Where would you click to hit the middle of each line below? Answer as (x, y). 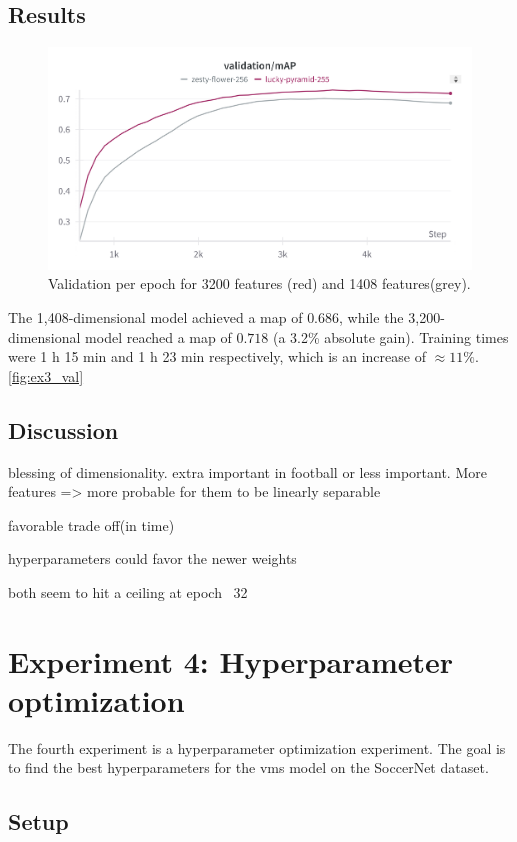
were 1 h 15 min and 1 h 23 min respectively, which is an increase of (217, 356)
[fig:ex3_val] (46, 375)
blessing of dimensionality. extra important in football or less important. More (247, 471)
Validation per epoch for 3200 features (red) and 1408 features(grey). (259, 283)
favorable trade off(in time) (91, 524)
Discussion (63, 429)
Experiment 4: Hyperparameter (231, 660)
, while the (371, 316)
